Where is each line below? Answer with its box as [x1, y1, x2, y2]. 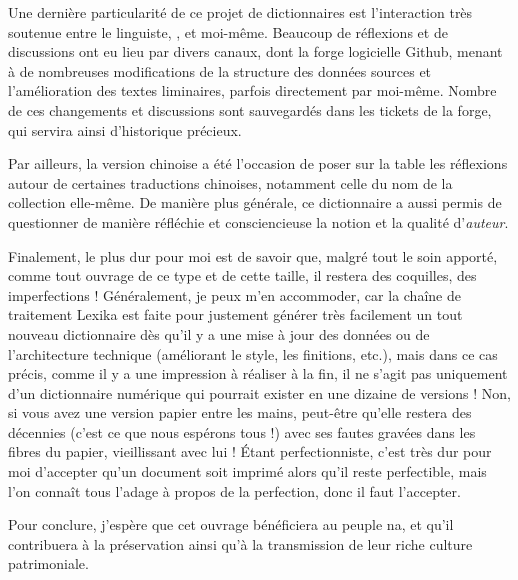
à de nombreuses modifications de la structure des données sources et [8, 60, 432, 81]
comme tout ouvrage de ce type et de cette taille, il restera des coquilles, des [8, 265, 477, 286]
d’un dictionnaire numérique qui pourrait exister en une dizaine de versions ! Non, [8, 382, 511, 403]
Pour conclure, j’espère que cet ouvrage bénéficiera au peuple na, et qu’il [8, 514, 454, 535]
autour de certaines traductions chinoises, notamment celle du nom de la [8, 172, 453, 193]
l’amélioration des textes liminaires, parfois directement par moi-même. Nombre [8, 80, 497, 101]
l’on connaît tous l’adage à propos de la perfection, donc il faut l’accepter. [8, 480, 461, 501]
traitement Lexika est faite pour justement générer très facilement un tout [8, 304, 463, 325]
